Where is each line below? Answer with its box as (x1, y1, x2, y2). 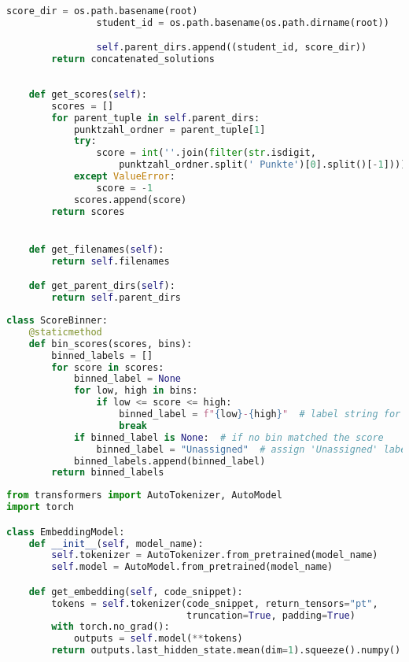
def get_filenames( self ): (28, 243, 164, 255)
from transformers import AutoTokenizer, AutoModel (6, 490, 282, 501)
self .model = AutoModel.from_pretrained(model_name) (51, 561, 333, 573)
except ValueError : (73, 171, 175, 183)
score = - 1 (96, 182, 153, 194)
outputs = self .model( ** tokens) (73, 633, 243, 645)
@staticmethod (28, 326, 102, 338)
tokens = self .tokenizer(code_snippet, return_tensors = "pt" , (51, 597, 378, 609)
